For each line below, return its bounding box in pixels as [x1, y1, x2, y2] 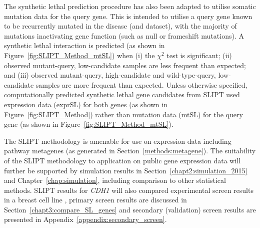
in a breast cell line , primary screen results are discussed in [4, 194, 187, 205]
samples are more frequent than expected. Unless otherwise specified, [35, 79, 247, 90]
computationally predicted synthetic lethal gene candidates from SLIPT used [4, 89, 240, 100]
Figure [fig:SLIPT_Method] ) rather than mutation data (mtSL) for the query [4, 109, 243, 119]
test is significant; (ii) [166, 50, 232, 60]
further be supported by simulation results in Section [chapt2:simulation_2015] [4, 165, 247, 175]
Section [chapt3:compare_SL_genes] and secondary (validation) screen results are [4, 204, 256, 214]
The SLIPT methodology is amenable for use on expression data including [4, 135, 231, 146]
